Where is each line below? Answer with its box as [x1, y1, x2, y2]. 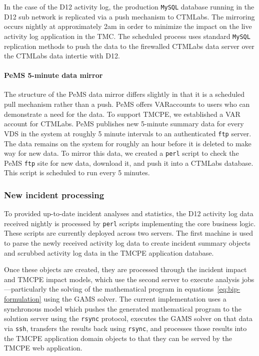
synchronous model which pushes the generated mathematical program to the [4, 303, 241, 314]
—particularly [4, 284, 47, 294]
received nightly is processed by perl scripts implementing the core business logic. [4, 218, 256, 228]
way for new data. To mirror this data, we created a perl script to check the [4, 148, 239, 158]
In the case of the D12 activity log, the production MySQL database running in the [4, 1, 254, 11]
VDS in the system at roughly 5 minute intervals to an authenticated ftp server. [4, 128, 251, 138]
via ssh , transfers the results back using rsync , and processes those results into [4, 323, 247, 333]
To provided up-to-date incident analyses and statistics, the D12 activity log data [4, 208, 253, 219]
